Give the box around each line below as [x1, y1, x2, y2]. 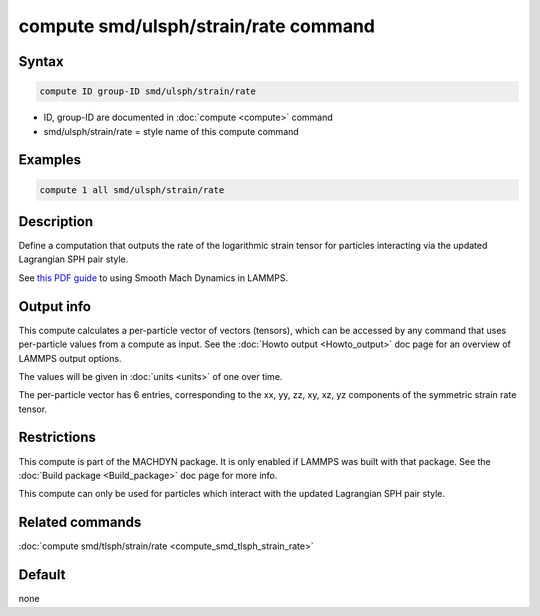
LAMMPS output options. [18, 352, 122, 364]
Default [18, 566, 66, 584]
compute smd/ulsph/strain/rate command [18, 15, 375, 37]
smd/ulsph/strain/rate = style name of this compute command [43, 125, 299, 137]
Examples [18, 151, 82, 169]
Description [18, 213, 94, 230]
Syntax [18, 53, 64, 70]
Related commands [18, 514, 142, 531]
